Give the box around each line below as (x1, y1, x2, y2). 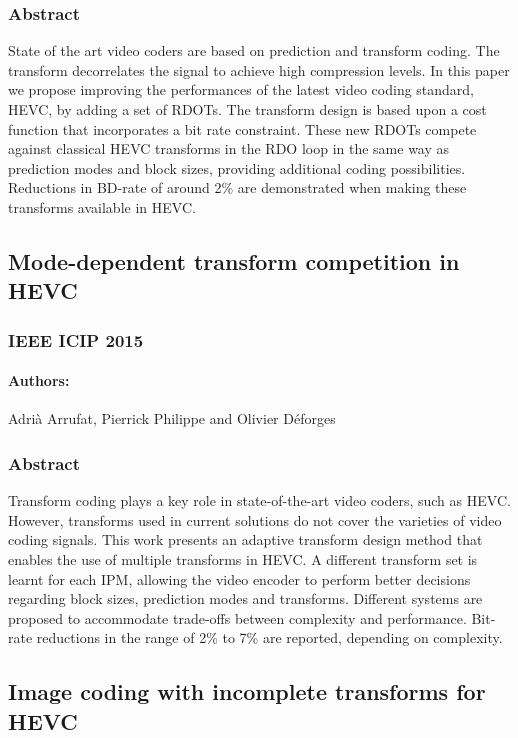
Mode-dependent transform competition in (8, 245, 460, 276)
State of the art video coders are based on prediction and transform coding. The (8, 40, 500, 61)
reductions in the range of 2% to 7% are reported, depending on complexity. (36, 627, 503, 648)
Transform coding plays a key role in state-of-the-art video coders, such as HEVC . (8, 490, 511, 511)
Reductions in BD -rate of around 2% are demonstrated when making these (8, 177, 467, 198)
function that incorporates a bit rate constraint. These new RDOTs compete (8, 118, 477, 139)
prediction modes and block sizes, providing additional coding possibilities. (8, 157, 466, 178)
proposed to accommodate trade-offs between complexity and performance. (8, 607, 467, 628)
